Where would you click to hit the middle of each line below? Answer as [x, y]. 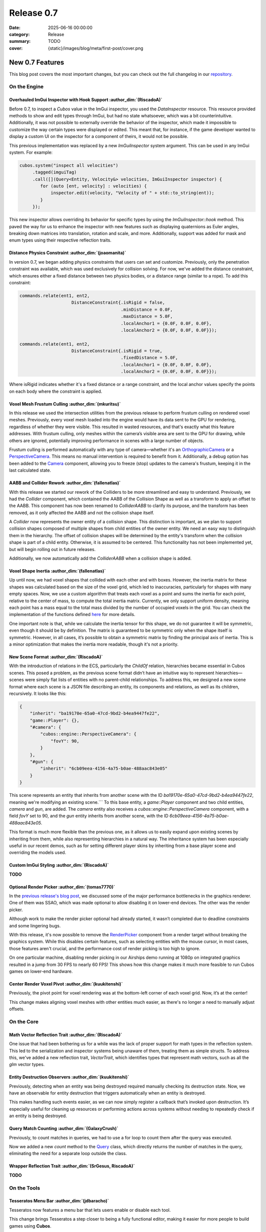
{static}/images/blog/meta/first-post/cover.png [96, 48]
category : [19, 34]
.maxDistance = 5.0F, [147, 316]
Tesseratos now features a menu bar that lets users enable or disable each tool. [90, 1210]
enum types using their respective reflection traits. [60, 240]
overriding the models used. [38, 853]
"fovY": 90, [65, 741]
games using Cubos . [30, 1226]
